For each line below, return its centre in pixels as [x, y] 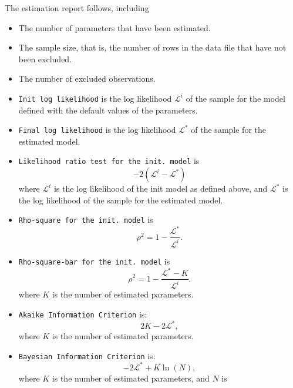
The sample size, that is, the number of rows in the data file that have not [152, 47]
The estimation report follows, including [77, 8]
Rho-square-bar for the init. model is [94, 261]
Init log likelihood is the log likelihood [95, 98]
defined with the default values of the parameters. [108, 110]
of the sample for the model [235, 98]
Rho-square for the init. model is [86, 220]
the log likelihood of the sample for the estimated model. [121, 200]
